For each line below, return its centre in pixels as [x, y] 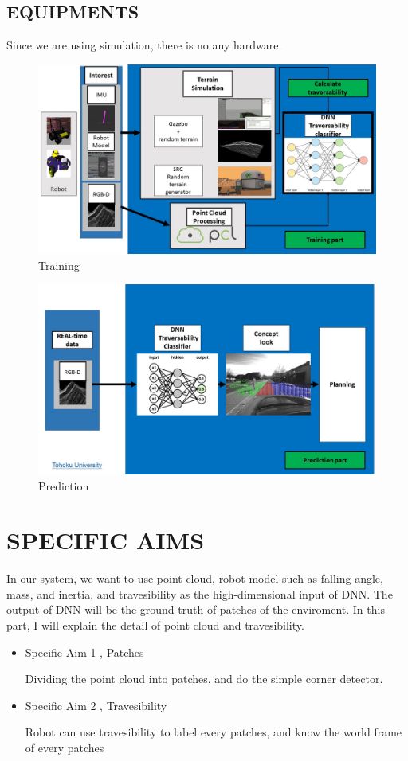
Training [59, 265]
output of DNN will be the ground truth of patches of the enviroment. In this [196, 609]
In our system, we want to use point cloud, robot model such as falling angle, [195, 578]
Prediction [64, 485]
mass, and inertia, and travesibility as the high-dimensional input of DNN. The [200, 593]
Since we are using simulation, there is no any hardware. [144, 45]
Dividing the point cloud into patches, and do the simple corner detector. [204, 679]
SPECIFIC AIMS [106, 540]
